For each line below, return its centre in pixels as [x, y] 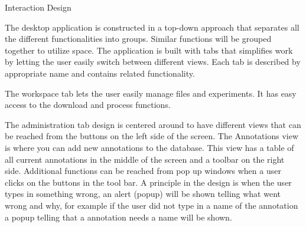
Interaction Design [38, 7]
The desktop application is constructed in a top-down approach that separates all [152, 27]
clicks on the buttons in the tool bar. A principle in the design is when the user [148, 182]
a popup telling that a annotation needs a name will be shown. [118, 217]
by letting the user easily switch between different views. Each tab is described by [153, 62]
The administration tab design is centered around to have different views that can [153, 124]
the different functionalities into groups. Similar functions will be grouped [138, 39]
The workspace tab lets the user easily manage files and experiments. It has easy [151, 93]
